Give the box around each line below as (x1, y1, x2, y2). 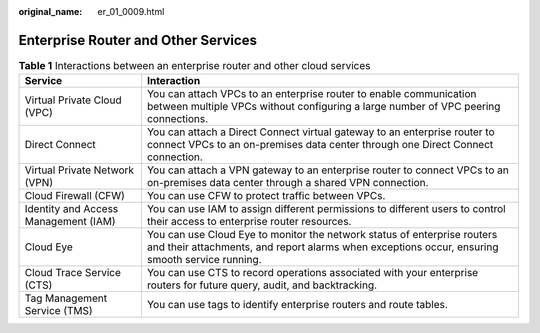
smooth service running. (146, 253, 262, 267)
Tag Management (24, 291, 108, 305)
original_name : (18, 6, 83, 17)
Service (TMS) (24, 304, 94, 318)
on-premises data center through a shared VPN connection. (146, 176, 429, 190)
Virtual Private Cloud (24, 93, 122, 107)
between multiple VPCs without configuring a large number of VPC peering (146, 100, 501, 114)
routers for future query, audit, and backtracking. (146, 278, 378, 292)
